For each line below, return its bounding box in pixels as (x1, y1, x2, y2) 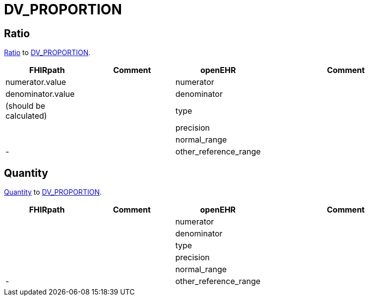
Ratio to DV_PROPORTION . (4, 48, 91, 57)
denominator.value (5, 89, 75, 99)
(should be (5, 101, 46, 111)
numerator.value (5, 77, 66, 87)
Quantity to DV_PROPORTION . (4, 188, 102, 197)
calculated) (5, 111, 47, 121)
